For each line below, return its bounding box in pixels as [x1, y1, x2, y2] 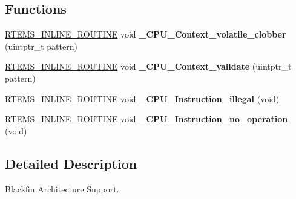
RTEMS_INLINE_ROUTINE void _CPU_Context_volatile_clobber [5, 28, 286, 41]
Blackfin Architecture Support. [5, 182, 119, 195]
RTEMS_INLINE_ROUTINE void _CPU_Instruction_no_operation [5, 113, 288, 125]
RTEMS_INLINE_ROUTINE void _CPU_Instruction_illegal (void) [5, 92, 280, 105]
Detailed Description [5, 154, 137, 172]
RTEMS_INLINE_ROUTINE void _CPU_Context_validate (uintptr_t [5, 60, 292, 73]
